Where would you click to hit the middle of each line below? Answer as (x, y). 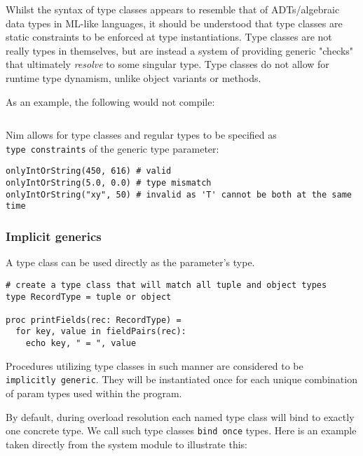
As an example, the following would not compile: (110, 101)
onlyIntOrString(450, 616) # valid (89, 171)
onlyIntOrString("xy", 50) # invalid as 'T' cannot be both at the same (179, 194)
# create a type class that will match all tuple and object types (166, 285)
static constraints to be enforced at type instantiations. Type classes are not (169, 37)
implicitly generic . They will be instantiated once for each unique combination (181, 379)
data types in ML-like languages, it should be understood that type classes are (174, 23)
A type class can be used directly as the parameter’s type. (130, 262)
